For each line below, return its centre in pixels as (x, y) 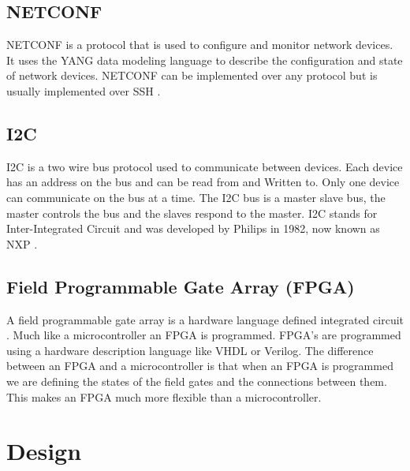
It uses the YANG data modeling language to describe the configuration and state (205, 60)
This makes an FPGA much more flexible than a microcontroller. (164, 396)
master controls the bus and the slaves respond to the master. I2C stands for (192, 213)
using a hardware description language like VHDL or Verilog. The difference (190, 350)
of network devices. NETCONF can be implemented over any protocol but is (192, 75)
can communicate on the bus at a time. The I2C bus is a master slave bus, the (196, 197)
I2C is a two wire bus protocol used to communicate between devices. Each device (205, 166)
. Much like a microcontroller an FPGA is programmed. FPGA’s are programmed (204, 335)
